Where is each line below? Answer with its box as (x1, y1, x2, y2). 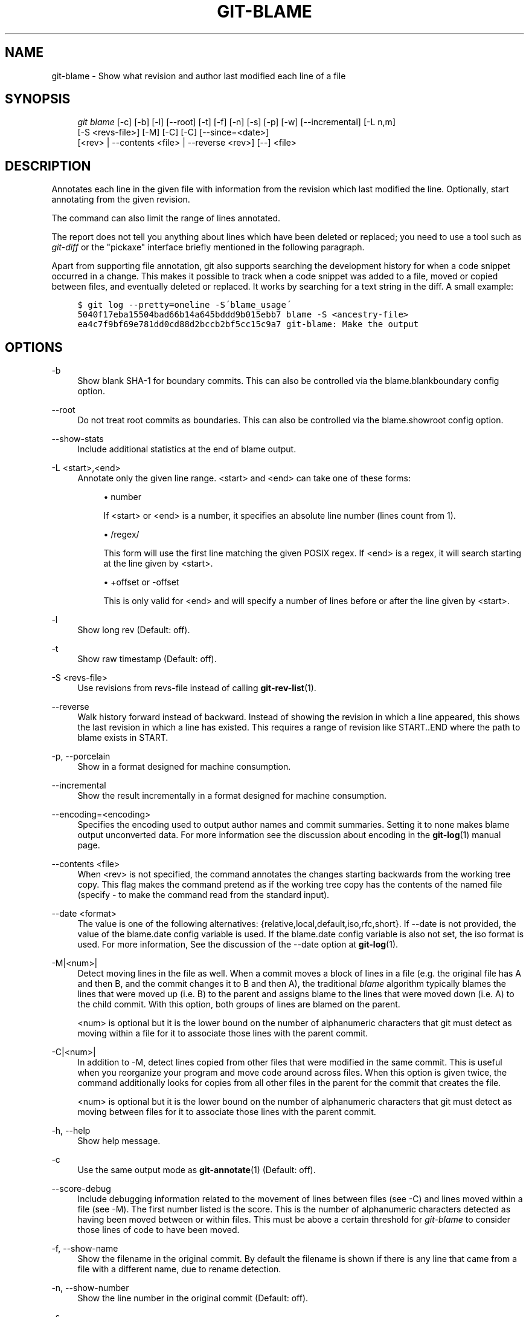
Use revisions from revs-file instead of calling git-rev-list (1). (77, 683, 316, 694)
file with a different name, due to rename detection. (77, 1264, 281, 1275)
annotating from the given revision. (51, 194, 190, 205)
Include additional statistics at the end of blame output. (77, 444, 297, 455)
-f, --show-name (51, 1243, 118, 1254)
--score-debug (51, 1183, 111, 1194)
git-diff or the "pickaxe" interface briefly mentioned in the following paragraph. (51, 242, 365, 253)
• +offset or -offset (103, 577, 179, 588)
